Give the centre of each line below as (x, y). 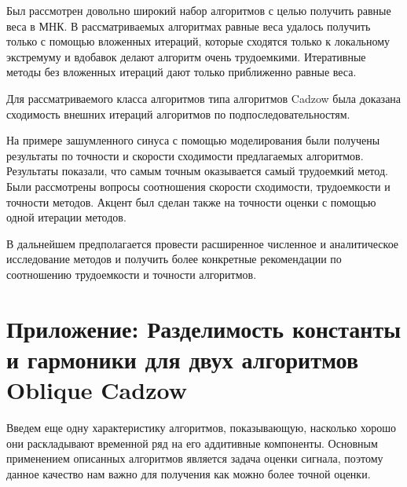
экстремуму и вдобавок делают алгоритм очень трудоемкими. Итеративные (186, 56)
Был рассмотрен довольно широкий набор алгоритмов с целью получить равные (199, 10)
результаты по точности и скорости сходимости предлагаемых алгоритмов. (185, 155)
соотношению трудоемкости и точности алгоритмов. (132, 274)
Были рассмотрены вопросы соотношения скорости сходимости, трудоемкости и (198, 186)
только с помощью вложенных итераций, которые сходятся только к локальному (198, 41)
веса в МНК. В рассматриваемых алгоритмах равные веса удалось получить (189, 26)
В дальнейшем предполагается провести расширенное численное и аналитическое (203, 243)
